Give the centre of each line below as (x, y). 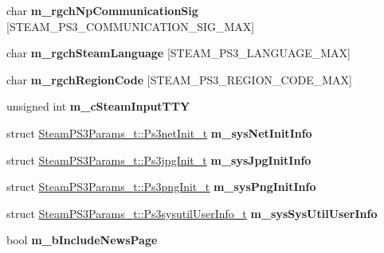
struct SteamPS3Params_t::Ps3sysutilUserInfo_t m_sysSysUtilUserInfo (192, 213)
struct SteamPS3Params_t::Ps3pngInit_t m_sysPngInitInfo (161, 187)
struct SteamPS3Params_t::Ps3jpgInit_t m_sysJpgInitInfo (159, 160)
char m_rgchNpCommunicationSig (102, 10)
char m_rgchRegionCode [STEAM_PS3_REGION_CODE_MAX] (179, 79)
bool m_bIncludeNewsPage (82, 240)
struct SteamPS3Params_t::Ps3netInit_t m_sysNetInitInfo (159, 132)
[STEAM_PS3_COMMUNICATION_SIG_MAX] (131, 26)
